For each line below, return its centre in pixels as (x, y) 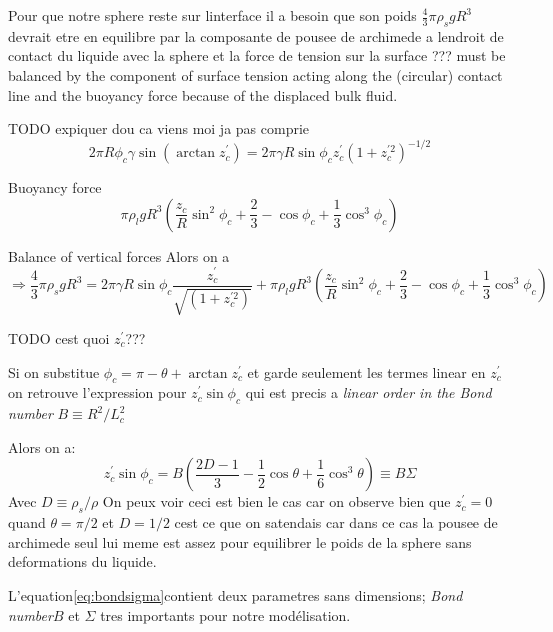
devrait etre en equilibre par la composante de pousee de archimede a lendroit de (256, 35)
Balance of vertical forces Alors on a (119, 255)
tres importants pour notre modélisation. (225, 614)
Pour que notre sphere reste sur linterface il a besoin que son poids (212, 15)
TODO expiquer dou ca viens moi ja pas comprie (159, 128)
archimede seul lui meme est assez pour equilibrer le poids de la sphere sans (240, 541)
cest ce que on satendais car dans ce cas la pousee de (336, 522)
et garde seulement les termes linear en (366, 371)
